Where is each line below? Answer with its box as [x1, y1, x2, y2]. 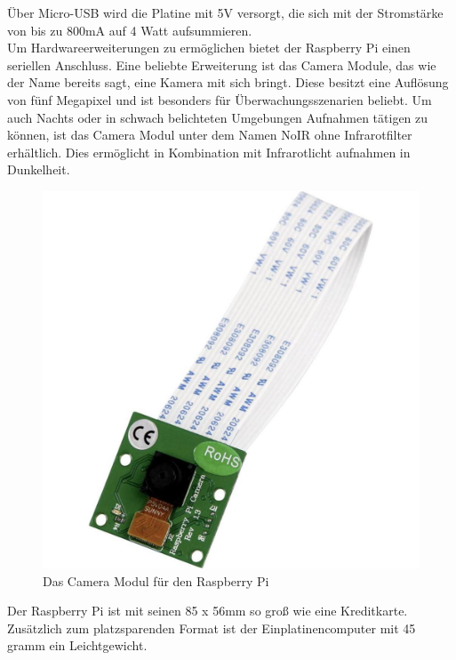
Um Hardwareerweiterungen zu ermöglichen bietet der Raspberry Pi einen [7, 38, 411, 57]
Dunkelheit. [7, 160, 70, 179]
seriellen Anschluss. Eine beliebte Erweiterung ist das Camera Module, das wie [7, 55, 436, 74]
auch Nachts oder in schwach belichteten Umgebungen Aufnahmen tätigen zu [7, 108, 428, 126]
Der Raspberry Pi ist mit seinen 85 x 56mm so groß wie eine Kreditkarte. [7, 601, 408, 620]
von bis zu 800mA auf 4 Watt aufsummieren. [7, 20, 252, 39]
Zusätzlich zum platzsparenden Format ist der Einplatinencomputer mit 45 [7, 618, 416, 637]
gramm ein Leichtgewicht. [7, 636, 148, 655]
